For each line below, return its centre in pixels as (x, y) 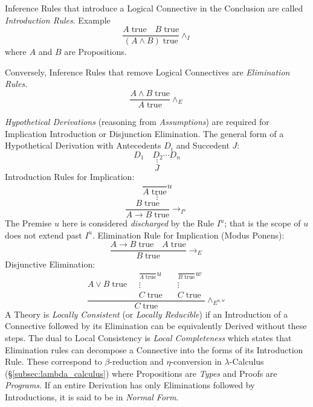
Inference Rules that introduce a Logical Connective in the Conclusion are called (154, 8)
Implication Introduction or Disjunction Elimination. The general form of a (144, 133)
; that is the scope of (263, 223)
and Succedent (203, 145)
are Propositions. (95, 52)
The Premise (28, 223)
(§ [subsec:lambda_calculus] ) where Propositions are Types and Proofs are (141, 373)
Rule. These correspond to (53, 361)
